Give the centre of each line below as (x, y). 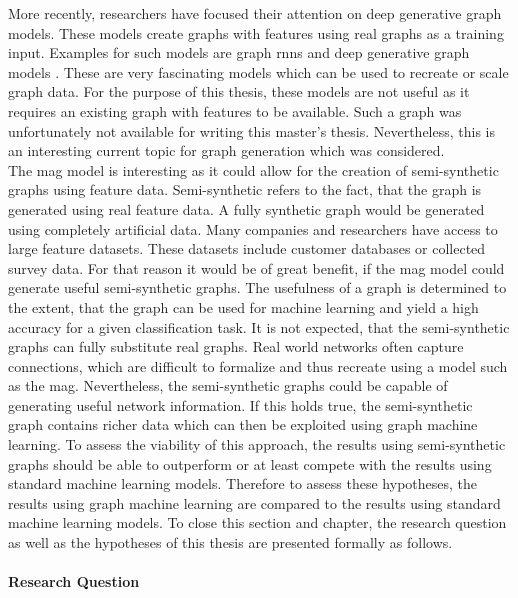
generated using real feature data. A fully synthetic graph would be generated (246, 208)
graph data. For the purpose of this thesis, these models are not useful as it (239, 91)
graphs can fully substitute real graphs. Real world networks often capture (236, 346)
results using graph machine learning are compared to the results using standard (254, 502)
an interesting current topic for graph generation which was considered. (226, 150)
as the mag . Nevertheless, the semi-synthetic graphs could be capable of (228, 385)
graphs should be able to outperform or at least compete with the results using (250, 463)
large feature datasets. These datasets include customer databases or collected (247, 248)
